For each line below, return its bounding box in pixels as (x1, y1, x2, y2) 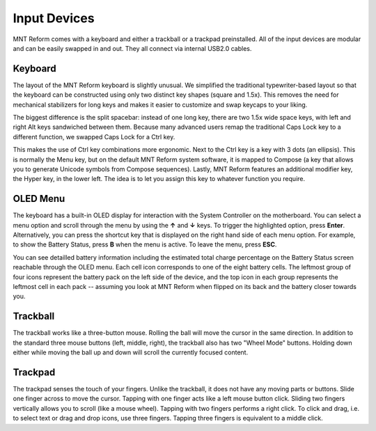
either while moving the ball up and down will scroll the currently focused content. (13, 348, 249, 356)
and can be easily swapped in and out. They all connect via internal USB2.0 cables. (13, 44, 252, 52)
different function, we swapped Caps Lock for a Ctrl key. (13, 132, 175, 141)
